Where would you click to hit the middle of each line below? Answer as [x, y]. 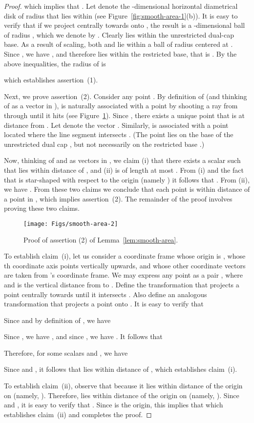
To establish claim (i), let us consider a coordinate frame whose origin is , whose [125, 256]
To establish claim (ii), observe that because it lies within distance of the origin [123, 386]
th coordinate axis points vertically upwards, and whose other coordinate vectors [125, 265]
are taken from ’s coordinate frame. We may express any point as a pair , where [123, 275]
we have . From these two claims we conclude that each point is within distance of [127, 189]
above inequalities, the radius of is [55, 63]
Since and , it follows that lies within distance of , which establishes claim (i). [121, 369]
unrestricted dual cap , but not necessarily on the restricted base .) [104, 144]
